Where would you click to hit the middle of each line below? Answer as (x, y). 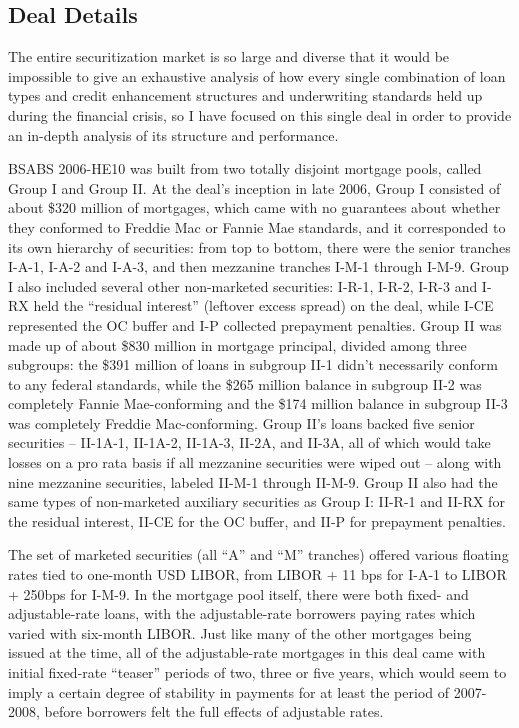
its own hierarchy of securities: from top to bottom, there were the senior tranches (259, 246)
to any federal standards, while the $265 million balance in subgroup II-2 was (245, 383)
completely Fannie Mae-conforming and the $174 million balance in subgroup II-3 (258, 403)
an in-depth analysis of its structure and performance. (173, 134)
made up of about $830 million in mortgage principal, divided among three (237, 344)
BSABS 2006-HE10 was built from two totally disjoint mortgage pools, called (245, 168)
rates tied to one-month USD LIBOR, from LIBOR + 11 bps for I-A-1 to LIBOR (257, 574)
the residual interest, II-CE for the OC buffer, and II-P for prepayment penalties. (257, 520)
